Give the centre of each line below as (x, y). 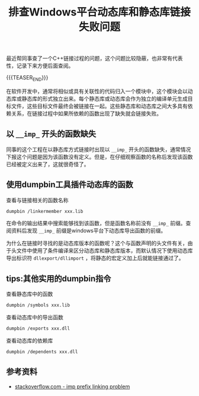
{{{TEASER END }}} (27, 78)
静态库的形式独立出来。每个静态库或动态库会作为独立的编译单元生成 (105, 98)
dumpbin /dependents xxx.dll (42, 352)
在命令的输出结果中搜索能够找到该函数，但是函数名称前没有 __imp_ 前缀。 (96, 223)
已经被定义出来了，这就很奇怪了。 (48, 164)
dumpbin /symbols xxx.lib (38, 305)
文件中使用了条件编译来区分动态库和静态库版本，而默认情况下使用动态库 (105, 251)
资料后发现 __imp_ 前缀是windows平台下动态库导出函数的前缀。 (89, 231)
